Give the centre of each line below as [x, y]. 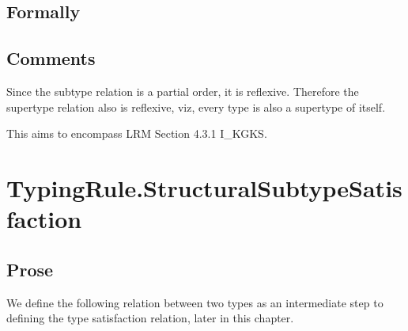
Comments [51, 58]
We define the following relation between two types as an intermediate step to [195, 302]
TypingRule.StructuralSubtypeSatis [204, 187]
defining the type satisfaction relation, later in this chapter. [150, 318]
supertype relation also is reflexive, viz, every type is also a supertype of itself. [196, 107]
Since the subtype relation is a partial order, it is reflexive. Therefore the [183, 91]
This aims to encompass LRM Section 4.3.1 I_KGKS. [137, 133]
